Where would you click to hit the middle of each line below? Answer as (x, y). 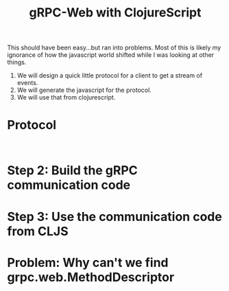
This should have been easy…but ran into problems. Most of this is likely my (114, 48)
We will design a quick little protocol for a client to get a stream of (110, 75)
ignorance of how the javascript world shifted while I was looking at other (111, 55)
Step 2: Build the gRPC (73, 171)
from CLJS (38, 231)
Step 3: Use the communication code (115, 217)
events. (27, 83)
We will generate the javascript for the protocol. (84, 90)
